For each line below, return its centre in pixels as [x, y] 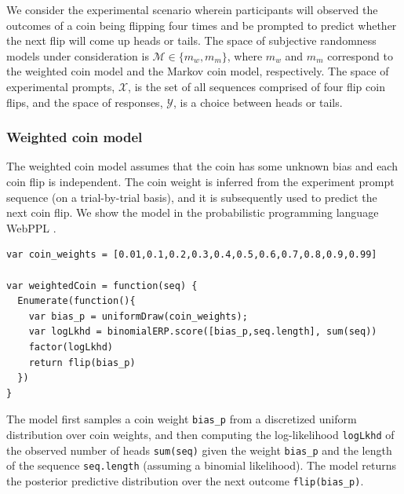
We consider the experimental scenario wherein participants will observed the [192, 9]
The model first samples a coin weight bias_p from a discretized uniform [182, 419]
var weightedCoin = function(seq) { [102, 285]
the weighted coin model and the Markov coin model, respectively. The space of [198, 71]
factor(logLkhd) [71, 347]
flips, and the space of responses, [85, 102]
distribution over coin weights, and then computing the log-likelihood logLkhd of [200, 434]
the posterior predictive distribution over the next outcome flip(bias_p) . [185, 480]
